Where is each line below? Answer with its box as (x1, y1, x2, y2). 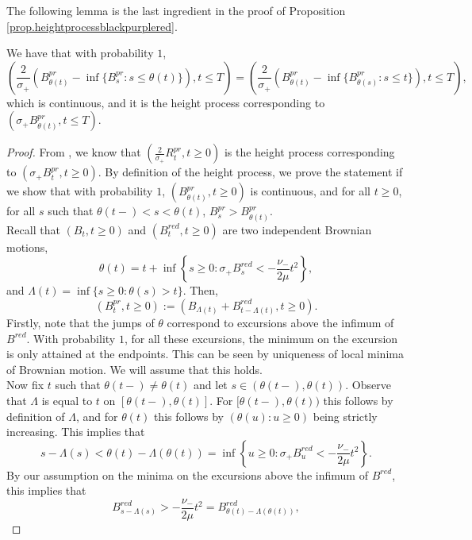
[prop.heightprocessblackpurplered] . (6, 17, 178, 34)
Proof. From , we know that (6, 144, 141, 160)
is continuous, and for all (250, 183, 370, 199)
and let (194, 376, 228, 393)
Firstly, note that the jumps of (6, 314, 155, 330)
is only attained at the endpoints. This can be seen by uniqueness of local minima (6, 345, 404, 362)
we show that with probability (6, 183, 153, 199)
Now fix (6, 376, 44, 393)
